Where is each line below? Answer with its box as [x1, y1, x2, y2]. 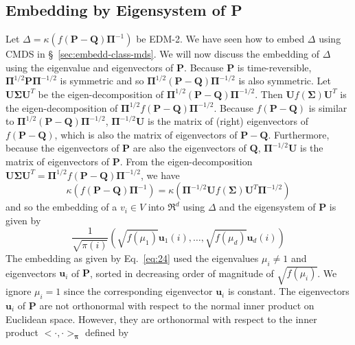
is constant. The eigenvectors [227, 284, 350, 298]
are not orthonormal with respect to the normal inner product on [39, 298, 314, 312]
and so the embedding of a [5, 200, 117, 214]
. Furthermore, [268, 127, 330, 141]
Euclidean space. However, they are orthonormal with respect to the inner [5, 311, 317, 326]
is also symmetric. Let [238, 73, 331, 88]
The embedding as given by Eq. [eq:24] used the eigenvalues [5, 250, 259, 265]
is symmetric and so [60, 73, 144, 88]
